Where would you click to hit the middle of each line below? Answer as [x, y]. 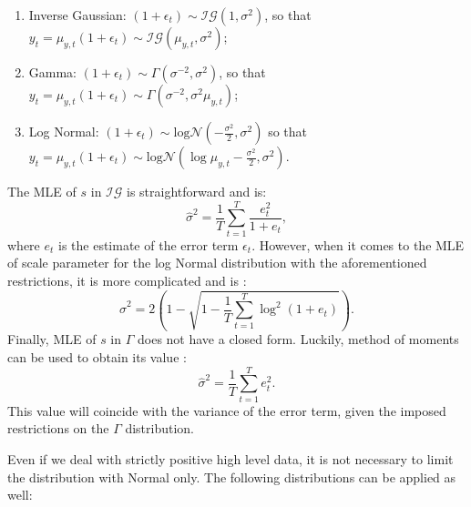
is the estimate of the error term [148, 244]
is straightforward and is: [197, 191]
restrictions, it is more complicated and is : [127, 280]
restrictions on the [58, 428]
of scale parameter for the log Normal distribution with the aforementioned [217, 263]
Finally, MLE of [52, 339]
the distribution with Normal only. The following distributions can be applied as [232, 477]
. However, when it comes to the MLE [358, 244]
